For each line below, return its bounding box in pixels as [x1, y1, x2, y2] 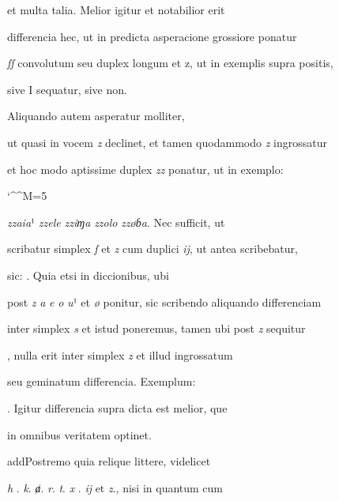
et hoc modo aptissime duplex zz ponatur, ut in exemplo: [7, 160, 284, 177]
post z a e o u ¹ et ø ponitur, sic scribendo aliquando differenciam [7, 293, 322, 310]
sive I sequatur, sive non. [7, 81, 127, 97]
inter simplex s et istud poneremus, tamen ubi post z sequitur [7, 320, 306, 337]
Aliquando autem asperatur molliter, [7, 107, 185, 124]
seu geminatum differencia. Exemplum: [7, 373, 196, 390]
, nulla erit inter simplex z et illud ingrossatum [7, 346, 233, 363]
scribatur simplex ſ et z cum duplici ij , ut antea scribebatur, [7, 240, 298, 257]
